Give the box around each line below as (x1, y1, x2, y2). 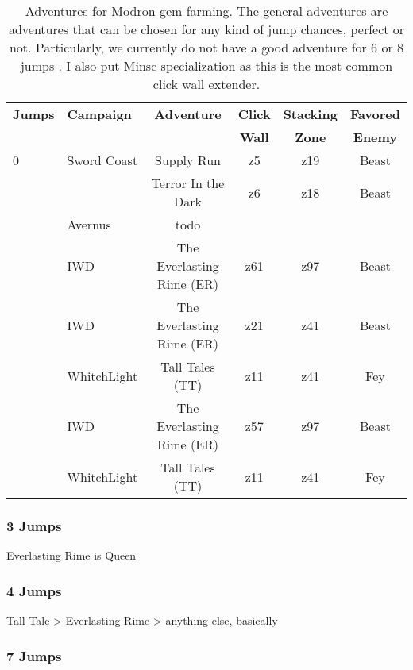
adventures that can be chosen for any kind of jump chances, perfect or (8, 20, 405, 38)
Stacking (283, 105, 338, 123)
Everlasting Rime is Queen (6, 547, 137, 564)
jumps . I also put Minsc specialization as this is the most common (20, 56, 393, 75)
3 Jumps (6, 515, 62, 535)
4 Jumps (6, 580, 62, 600)
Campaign (67, 105, 132, 123)
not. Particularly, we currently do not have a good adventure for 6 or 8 (9, 38, 404, 56)
